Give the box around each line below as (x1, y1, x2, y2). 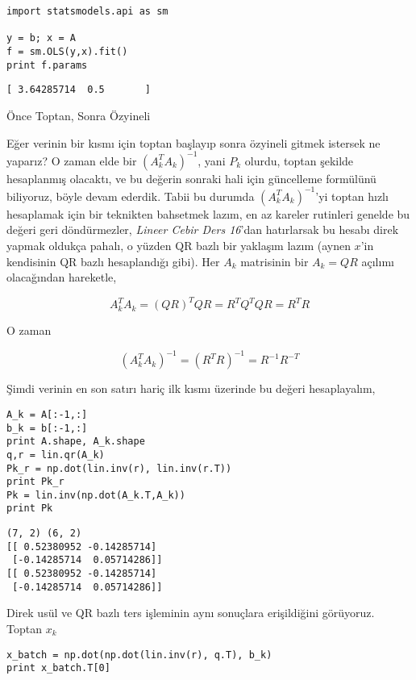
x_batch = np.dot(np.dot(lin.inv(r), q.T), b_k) (6, 649, 272, 661)
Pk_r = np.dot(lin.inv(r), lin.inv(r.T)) (6, 462, 232, 474)
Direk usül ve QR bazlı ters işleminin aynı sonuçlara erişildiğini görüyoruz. (6, 604, 375, 621)
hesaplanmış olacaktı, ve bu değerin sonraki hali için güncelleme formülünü (6, 169, 376, 186)
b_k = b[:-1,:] (6, 422, 88, 434)
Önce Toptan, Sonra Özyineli (6, 106, 151, 123)
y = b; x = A (6, 32, 76, 44)
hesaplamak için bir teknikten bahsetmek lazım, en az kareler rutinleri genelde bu (6, 205, 410, 222)
